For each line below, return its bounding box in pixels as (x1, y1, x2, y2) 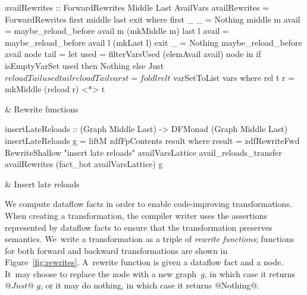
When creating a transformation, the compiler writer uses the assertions (5, 209, 267, 221)
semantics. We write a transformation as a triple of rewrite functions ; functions (5, 233, 295, 245)
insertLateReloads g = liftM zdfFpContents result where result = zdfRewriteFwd (5, 134, 300, 146)
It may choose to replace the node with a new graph (5, 267, 197, 280)
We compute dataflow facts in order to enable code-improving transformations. (5, 197, 292, 210)
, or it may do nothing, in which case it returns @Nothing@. (40, 279, 260, 291)
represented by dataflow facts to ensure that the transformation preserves (5, 221, 272, 233)
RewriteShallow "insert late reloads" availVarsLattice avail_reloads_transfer (5, 146, 282, 158)
